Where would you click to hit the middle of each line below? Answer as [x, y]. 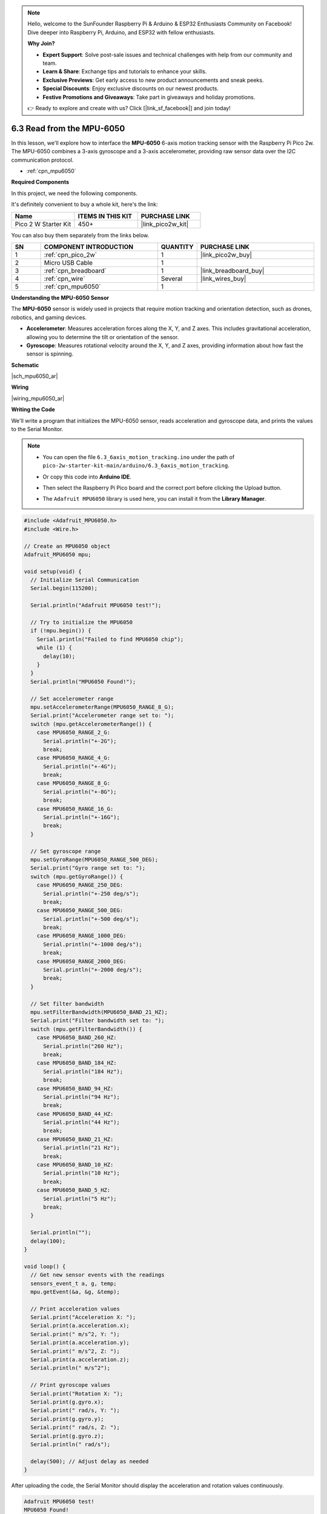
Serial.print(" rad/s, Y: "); [75, 1410]
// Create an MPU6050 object [67, 546]
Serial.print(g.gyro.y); [67, 1419]
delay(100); [48, 1241]
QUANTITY [177, 246]
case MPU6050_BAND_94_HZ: [75, 1088]
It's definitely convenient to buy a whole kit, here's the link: [84, 204]
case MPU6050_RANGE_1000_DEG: [81, 936]
